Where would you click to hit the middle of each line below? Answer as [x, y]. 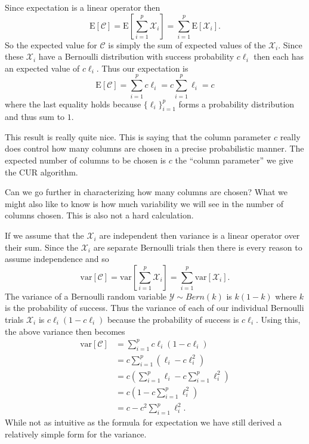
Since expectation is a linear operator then [83, 7]
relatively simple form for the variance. [76, 434]
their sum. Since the [42, 247]
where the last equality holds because [73, 104]
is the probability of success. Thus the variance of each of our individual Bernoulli [154, 308]
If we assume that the [44, 235]
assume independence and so [57, 259]
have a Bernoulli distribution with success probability [136, 56]
